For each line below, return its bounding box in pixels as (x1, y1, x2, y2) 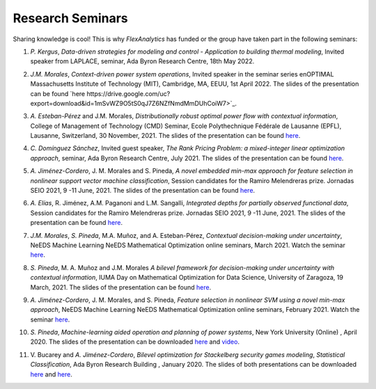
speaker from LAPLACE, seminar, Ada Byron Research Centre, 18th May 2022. (30, 57, 255, 65)
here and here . (30, 370, 72, 379)
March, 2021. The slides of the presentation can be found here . (30, 283, 212, 292)
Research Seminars (13, 10, 128, 26)
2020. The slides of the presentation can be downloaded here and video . (30, 338, 240, 346)
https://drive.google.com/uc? (86, 89, 171, 97)
